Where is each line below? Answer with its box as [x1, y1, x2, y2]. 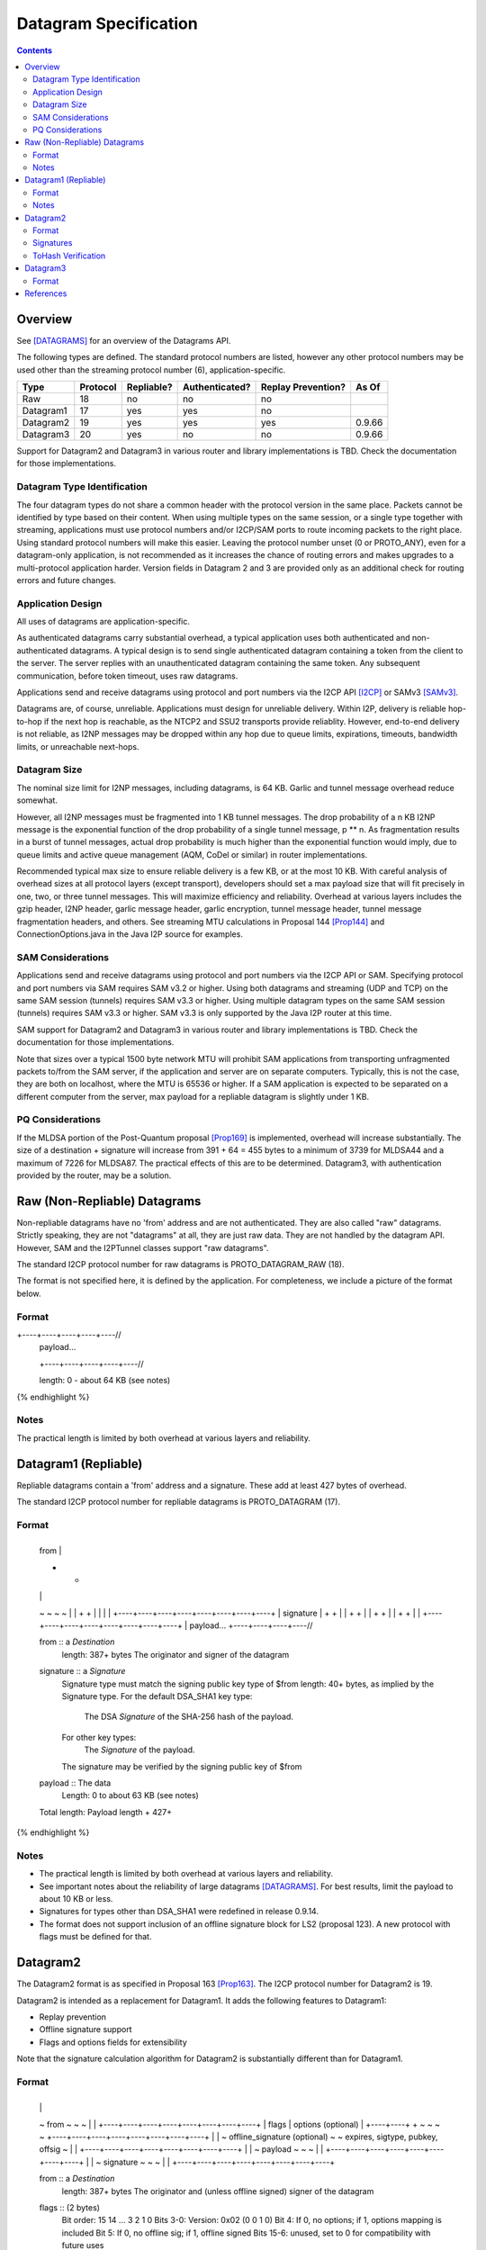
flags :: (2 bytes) [39, 2201, 101, 2213]
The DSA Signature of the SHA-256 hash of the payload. [84, 1711, 294, 1723]
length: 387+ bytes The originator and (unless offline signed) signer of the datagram [61, 2185, 374, 2196]
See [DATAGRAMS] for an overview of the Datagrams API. [16, 335, 231, 346]
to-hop [16, 715, 42, 726]
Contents [16, 45, 53, 56]
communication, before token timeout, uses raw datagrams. [16, 670, 238, 681]
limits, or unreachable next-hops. [16, 741, 139, 751]
